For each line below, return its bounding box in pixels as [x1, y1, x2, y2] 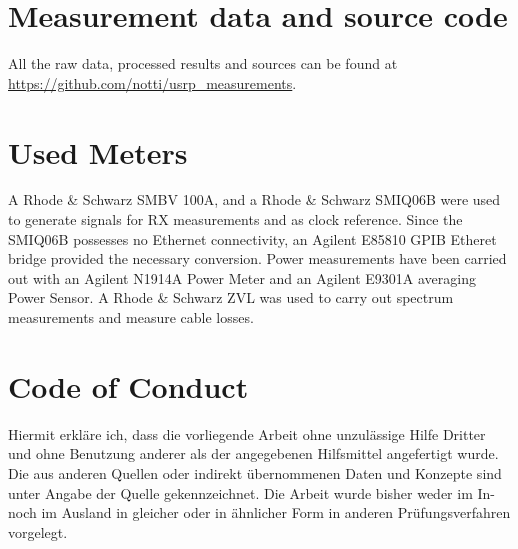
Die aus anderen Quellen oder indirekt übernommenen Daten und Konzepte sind [8, 462, 502, 483]
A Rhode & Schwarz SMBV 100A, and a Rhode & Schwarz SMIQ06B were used [8, 189, 501, 210]
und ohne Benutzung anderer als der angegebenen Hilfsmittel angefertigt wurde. [8, 443, 499, 464]
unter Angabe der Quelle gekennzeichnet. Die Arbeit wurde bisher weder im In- [8, 482, 495, 503]
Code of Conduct [8, 365, 249, 406]
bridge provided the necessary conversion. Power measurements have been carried [8, 248, 507, 269]
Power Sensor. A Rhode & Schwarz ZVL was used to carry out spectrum [8, 287, 454, 308]
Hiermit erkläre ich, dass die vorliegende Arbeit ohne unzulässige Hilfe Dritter [8, 423, 486, 444]
